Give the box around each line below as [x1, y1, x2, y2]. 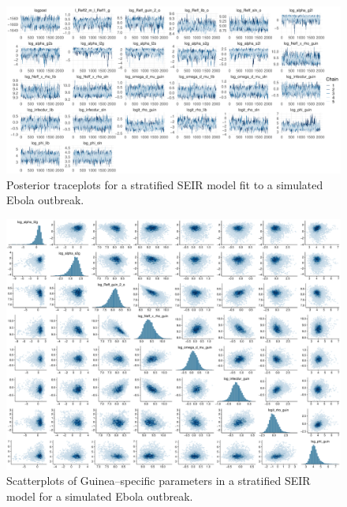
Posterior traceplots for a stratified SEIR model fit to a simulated [6, 176, 323, 192]
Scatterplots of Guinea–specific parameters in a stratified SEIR [6, 472, 311, 489]
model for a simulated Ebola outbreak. [6, 487, 193, 504]
